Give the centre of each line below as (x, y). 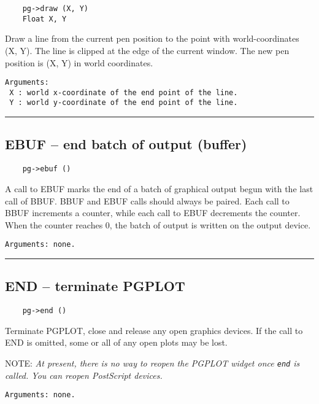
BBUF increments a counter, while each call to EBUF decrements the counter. (153, 213)
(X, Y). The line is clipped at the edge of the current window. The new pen (147, 50)
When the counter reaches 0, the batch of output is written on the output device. (158, 224)
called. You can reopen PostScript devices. (84, 375)
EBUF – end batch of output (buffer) (126, 144)
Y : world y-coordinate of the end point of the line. (124, 103)
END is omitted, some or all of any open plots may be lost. (116, 342)
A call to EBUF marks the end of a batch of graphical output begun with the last (159, 188)
